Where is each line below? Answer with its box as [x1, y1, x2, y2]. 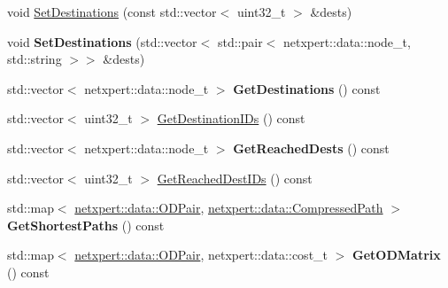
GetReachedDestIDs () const [157, 168, 313, 187]
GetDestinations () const [233, 79, 381, 97]
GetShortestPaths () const [7, 215, 165, 234]
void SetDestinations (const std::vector [7, 3, 217, 20]
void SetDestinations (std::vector [7, 32, 197, 51]
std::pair [217, 32, 263, 51]
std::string [7, 50, 62, 68]
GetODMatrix [352, 245, 441, 264]
